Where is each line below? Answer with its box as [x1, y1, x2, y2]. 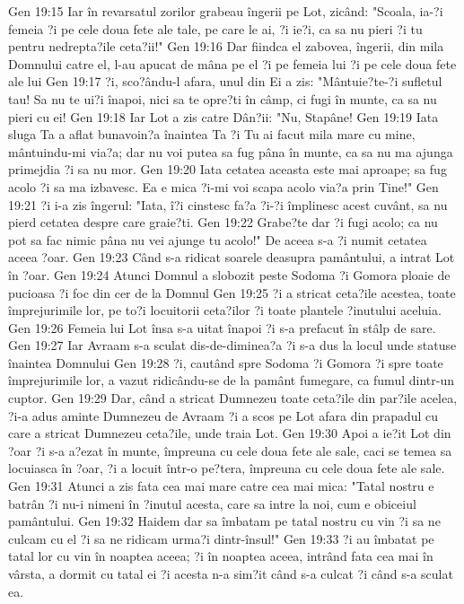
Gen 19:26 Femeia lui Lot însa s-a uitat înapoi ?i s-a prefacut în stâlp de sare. [8, 318, 436, 337]
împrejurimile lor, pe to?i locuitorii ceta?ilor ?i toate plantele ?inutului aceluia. [8, 301, 442, 320]
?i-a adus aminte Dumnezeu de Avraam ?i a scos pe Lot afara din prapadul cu [8, 406, 439, 425]
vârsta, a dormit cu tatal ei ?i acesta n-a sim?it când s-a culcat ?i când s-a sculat [8, 565, 453, 582]
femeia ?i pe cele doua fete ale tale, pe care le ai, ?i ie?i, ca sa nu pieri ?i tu [8, 19, 423, 38]
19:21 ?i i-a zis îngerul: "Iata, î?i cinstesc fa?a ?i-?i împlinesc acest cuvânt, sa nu [8, 195, 448, 214]
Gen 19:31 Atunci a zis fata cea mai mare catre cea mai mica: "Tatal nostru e [8, 477, 434, 495]
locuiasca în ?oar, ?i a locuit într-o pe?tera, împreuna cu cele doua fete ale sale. [8, 459, 445, 477]
